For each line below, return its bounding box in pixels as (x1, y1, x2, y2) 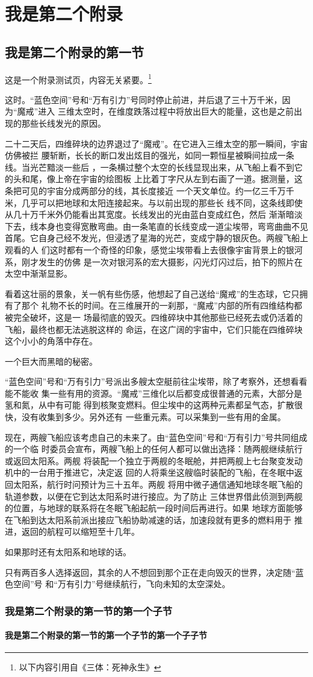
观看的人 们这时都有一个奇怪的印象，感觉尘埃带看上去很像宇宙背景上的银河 (5, 243, 303, 256)
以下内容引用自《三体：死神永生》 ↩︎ (19, 661, 161, 673)
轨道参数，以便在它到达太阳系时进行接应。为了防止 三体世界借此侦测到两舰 (5, 490, 303, 502)
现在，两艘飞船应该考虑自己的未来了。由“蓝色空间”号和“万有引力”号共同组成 (5, 430, 308, 443)
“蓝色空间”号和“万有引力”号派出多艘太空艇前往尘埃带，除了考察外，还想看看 (5, 375, 308, 388)
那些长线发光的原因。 (21, 117, 106, 130)
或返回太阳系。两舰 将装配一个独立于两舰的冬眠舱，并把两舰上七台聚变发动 (5, 454, 303, 467)
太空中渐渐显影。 (5, 267, 72, 280)
